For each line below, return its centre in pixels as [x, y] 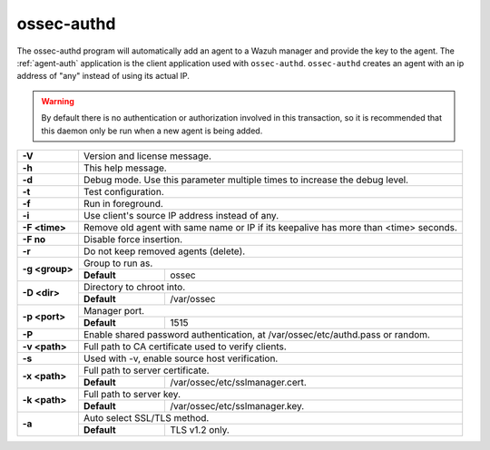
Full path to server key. [132, 394]
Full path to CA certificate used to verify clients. [185, 347]
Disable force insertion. [133, 239]
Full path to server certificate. [146, 370]
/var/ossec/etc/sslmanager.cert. [238, 382]
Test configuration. [124, 191]
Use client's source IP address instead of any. [181, 215]
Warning [58, 101]
